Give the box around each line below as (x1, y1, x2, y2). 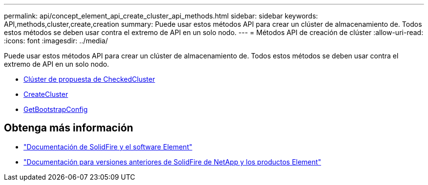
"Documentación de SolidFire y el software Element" (23, 142, 193, 151)
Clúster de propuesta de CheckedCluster (23, 75, 155, 83)
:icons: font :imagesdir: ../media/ (4, 37, 108, 45)
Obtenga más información (4, 122, 133, 134)
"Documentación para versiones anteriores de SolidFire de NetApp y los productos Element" (23, 157, 321, 166)
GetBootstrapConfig (23, 105, 88, 113)
